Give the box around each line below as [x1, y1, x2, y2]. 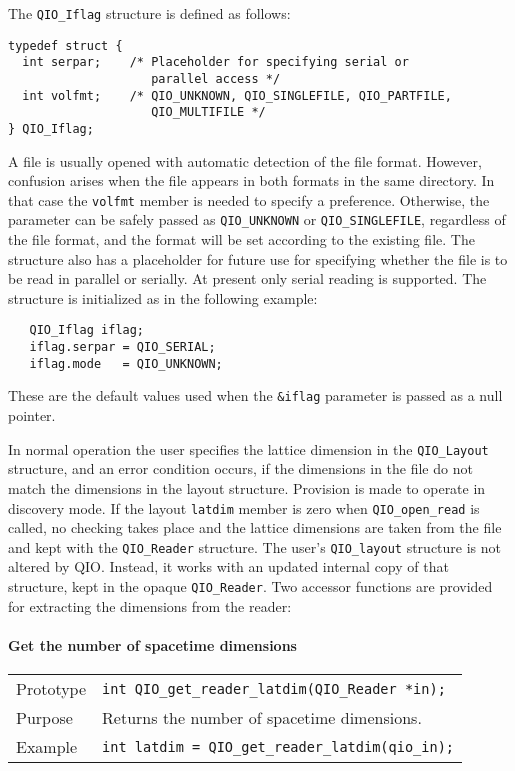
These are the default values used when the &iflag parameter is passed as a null [8, 385, 503, 406]
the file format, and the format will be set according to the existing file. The [8, 229, 475, 250]
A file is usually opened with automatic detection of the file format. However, [8, 150, 482, 171]
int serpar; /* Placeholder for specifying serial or [22, 55, 409, 70]
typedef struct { [8, 38, 123, 53]
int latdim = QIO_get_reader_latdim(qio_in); [102, 738, 454, 755]
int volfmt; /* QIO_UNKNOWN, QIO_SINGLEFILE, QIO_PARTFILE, [22, 88, 452, 103]
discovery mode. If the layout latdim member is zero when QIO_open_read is [8, 497, 480, 518]
